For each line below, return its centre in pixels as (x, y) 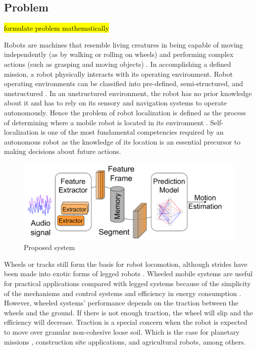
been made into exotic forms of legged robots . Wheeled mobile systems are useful (128, 274)
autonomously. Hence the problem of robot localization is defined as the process (125, 112)
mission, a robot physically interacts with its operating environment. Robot (118, 74)
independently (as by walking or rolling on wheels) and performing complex (119, 54)
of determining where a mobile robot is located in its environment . (106, 122)
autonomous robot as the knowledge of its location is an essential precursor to (122, 141)
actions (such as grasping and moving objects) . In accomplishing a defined (118, 64)
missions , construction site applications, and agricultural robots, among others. (125, 341)
